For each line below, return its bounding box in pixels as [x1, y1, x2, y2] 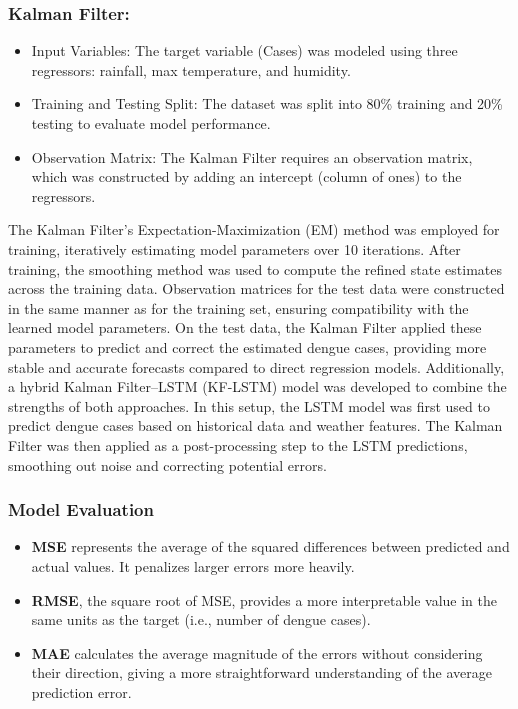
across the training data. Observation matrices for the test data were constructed [8, 278, 505, 299]
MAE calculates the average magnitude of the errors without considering [31, 642, 483, 663]
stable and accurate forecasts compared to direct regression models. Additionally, [8, 356, 505, 377]
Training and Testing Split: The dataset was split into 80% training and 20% [31, 93, 503, 114]
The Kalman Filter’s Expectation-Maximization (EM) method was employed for [8, 219, 500, 240]
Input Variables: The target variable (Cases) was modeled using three [31, 40, 458, 61]
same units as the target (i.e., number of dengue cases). [31, 609, 371, 630]
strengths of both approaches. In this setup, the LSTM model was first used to [8, 395, 490, 416]
